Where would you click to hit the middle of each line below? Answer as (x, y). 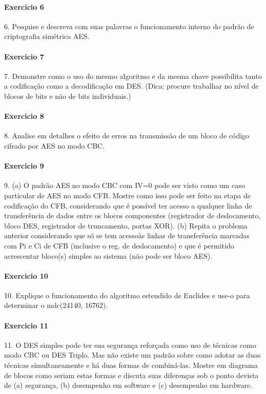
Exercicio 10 (26, 275)
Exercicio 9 (24, 166)
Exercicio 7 (24, 56)
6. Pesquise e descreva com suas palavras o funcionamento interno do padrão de (129, 26)
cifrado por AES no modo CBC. (55, 145)
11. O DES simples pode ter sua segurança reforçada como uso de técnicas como (130, 345)
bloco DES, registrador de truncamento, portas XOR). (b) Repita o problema (126, 225)
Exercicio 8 (24, 116)
